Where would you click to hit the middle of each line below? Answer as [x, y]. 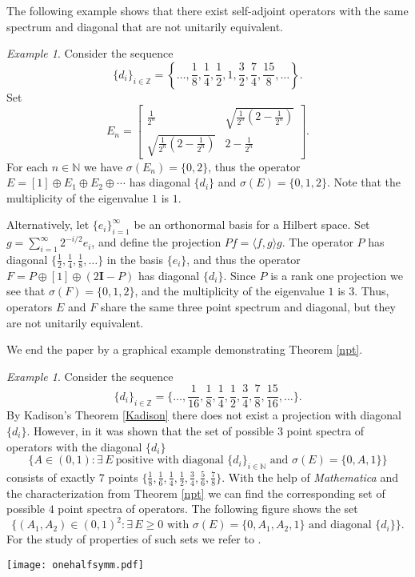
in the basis [135, 259]
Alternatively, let [48, 224]
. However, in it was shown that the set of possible [150, 430]
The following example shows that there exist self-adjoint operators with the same [207, 10]
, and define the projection [156, 242]
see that [26, 291]
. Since [239, 275]
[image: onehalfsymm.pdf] [75, 565]
